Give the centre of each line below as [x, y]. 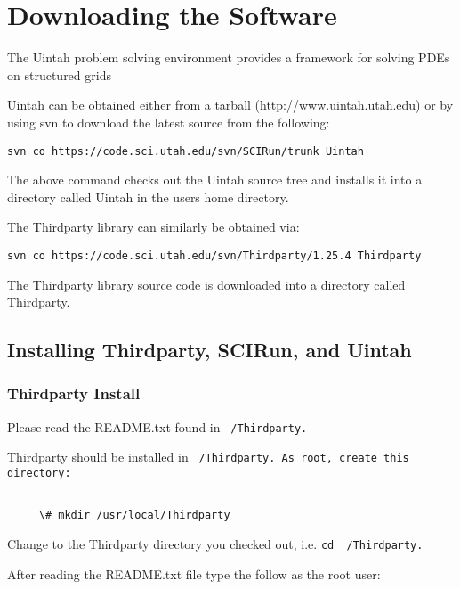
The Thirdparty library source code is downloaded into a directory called [206, 284]
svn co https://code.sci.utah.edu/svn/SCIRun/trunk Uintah [186, 151]
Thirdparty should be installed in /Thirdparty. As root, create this [208, 457]
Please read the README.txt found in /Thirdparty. [157, 426]
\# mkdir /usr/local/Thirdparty [134, 515]
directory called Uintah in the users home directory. [148, 196]
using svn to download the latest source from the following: [169, 122]
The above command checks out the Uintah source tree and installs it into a [215, 180]
